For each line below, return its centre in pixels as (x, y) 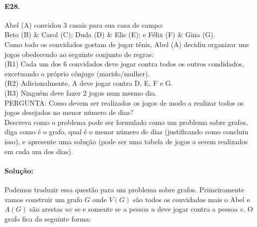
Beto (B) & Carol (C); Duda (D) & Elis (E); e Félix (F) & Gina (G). (110, 34)
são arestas (46, 209)
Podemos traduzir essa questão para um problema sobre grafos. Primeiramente (125, 189)
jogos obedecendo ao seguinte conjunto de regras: (79, 54)
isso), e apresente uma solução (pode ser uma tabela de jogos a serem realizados (126, 141)
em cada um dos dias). (39, 151)
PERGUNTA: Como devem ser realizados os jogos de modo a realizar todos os (124, 102)
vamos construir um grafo (43, 199)
